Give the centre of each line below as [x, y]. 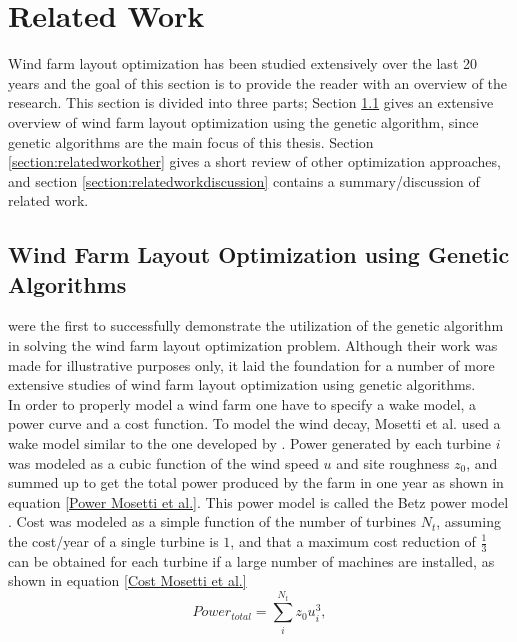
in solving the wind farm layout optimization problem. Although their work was [253, 345]
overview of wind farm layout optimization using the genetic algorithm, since [243, 121]
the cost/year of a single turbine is [113, 541]
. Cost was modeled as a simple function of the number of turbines [212, 521]
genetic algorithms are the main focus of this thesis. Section [191, 141]
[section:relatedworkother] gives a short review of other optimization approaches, [254, 161]
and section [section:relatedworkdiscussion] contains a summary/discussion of [244, 180]
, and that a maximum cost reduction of [353, 541]
